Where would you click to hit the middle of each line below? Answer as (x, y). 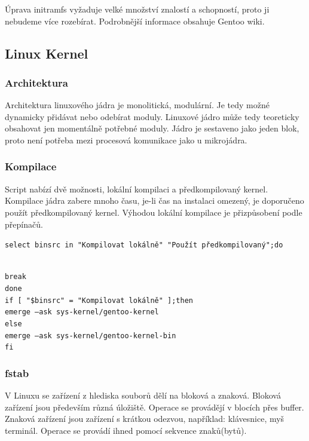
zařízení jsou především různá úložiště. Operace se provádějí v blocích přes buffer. (154, 407)
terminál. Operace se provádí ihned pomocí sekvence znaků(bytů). (126, 430)
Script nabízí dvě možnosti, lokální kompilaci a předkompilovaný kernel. (137, 189)
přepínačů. (24, 224)
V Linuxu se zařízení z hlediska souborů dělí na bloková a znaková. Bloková (143, 395)
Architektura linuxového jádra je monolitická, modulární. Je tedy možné (137, 105)
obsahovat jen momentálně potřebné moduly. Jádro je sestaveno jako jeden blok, (152, 128)
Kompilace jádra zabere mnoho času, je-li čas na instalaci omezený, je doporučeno (154, 200)
